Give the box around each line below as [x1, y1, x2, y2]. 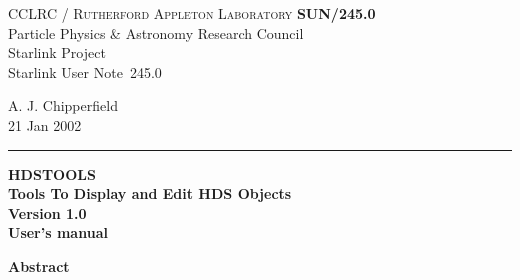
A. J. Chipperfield [8, 95, 118, 116]
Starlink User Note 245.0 [8, 61, 162, 82]
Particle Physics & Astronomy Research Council [8, 22, 304, 43]
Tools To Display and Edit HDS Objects [8, 183, 292, 204]
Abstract [8, 255, 70, 276]
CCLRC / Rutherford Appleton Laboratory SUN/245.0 [8, 3, 376, 23]
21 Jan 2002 [8, 114, 82, 135]
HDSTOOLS [8, 163, 96, 184]
